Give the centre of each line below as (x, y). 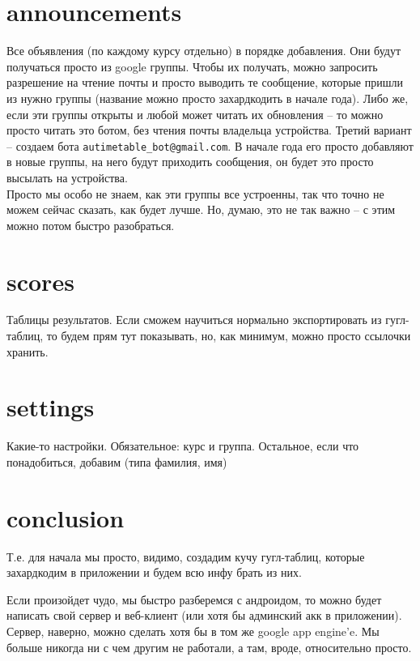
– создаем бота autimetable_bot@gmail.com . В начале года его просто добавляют (210, 145)
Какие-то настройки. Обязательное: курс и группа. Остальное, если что (183, 446)
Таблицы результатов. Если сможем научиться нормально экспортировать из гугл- (208, 320)
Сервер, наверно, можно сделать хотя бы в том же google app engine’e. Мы (193, 631)
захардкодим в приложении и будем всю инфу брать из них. (154, 572)
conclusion (66, 517)
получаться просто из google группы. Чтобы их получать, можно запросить (192, 66)
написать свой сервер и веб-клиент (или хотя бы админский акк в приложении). (204, 615)
